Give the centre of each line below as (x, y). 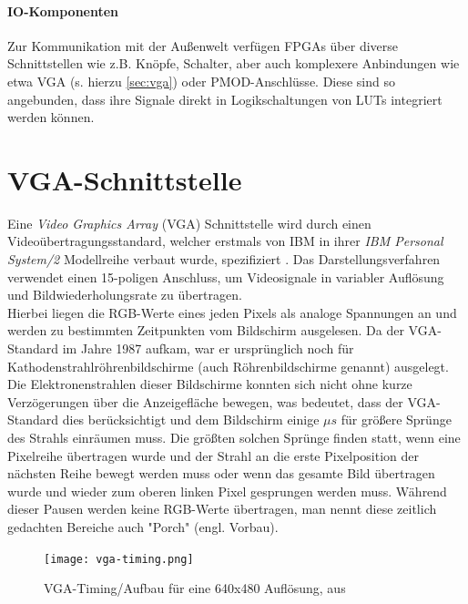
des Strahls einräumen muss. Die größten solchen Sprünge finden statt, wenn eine (234, 438)
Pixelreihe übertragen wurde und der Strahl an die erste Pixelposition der (214, 455)
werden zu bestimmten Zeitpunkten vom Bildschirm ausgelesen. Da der (206, 330)
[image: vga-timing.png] (119, 559)
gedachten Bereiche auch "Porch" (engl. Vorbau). (143, 526)
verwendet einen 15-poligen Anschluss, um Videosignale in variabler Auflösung (226, 276)
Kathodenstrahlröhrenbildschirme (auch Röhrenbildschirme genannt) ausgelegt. (228, 366)
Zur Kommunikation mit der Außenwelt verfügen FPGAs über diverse (203, 45)
